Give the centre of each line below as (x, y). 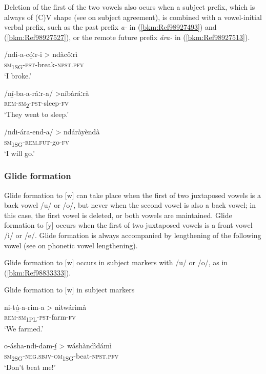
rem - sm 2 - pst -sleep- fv (36, 104)
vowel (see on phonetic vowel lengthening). (71, 245)
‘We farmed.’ (24, 328)
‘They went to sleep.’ (37, 114)
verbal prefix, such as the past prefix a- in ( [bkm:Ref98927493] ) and (110, 27)
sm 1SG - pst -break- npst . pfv (44, 65)
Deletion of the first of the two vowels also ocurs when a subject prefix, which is (130, 7)
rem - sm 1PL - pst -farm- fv (40, 318)
